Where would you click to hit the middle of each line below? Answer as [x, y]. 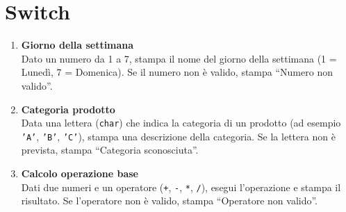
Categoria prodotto [68, 109]
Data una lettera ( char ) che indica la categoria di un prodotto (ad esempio [181, 123]
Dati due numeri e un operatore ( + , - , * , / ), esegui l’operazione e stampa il [181, 187]
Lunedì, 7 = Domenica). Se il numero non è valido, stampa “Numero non [177, 72]
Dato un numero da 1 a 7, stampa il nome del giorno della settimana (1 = [179, 58]
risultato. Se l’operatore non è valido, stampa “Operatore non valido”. [170, 201]
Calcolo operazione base [80, 173]
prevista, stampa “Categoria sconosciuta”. [110, 150]
